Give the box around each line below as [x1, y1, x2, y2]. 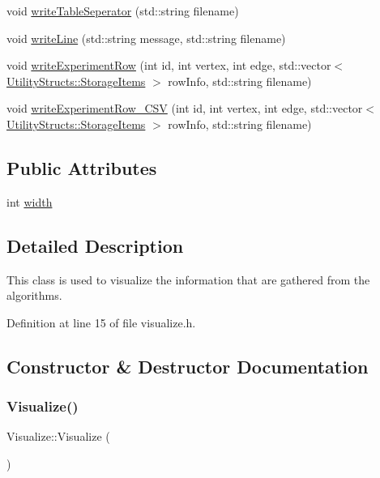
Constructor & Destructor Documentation [6, 353, 369, 378]
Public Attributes [6, 155, 157, 180]
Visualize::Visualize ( [6, 428, 110, 445]
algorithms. [6, 287, 62, 304]
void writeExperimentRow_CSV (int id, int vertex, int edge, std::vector [6, 100, 363, 117]
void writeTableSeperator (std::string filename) [6, 2, 239, 19]
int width [6, 193, 53, 210]
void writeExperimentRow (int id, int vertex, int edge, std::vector [6, 57, 331, 74]
